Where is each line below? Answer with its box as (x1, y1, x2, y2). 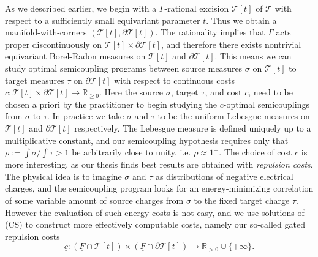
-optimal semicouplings (223, 97, 309, 110)
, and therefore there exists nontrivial (161, 37, 301, 50)
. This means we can (214, 50, 292, 62)
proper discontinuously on (5, 37, 102, 50)
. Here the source (99, 86, 163, 99)
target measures (5, 73, 64, 86)
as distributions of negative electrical (156, 169, 293, 182)
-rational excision (164, 2, 229, 14)
